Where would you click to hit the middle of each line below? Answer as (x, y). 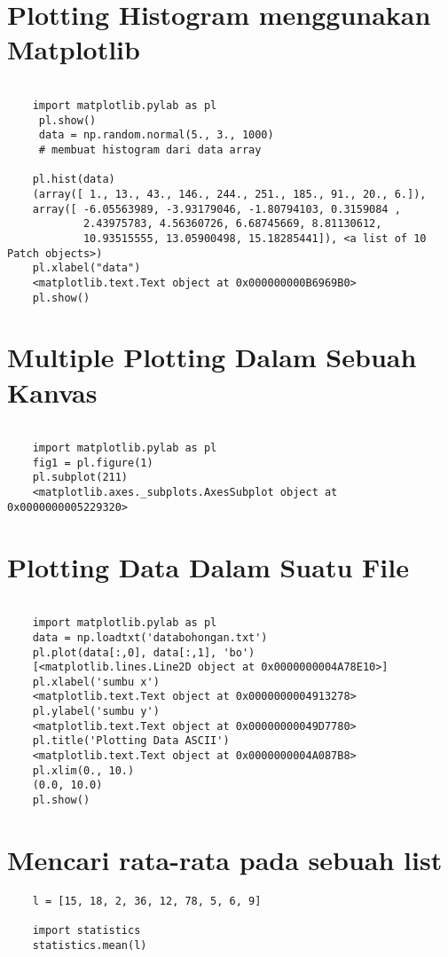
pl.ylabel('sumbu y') (96, 712)
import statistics (86, 931)
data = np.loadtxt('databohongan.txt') (150, 637)
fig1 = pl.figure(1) (93, 463)
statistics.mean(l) (90, 945)
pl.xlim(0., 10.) (83, 770)
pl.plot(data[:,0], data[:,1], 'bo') (144, 652)
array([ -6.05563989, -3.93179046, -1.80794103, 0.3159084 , (216, 209)
